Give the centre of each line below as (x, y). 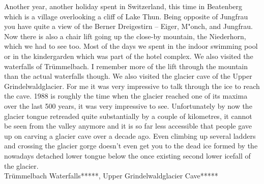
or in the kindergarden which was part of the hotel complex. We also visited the (129, 56)
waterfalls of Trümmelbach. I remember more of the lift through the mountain (126, 66)
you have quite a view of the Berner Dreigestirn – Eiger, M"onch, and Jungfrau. (128, 26)
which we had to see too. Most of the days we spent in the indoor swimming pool (131, 46)
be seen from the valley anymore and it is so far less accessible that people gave (128, 126)
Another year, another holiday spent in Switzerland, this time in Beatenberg (123, 6)
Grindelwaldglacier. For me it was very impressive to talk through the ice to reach (132, 86)
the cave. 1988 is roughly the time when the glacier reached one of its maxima (126, 96)
